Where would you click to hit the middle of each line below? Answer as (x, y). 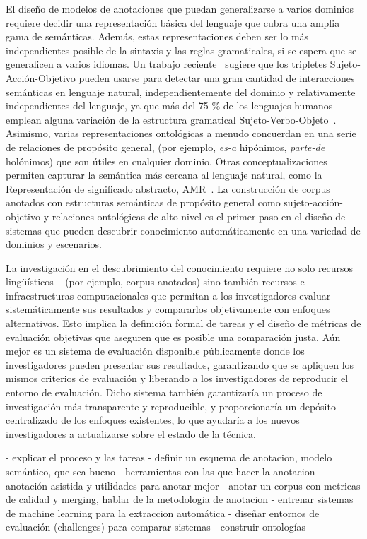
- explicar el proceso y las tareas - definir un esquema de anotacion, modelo (169, 457)
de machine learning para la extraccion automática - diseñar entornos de (163, 513)
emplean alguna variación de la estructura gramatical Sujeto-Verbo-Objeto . (171, 119)
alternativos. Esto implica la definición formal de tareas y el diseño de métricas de (183, 323)
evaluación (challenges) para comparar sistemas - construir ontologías (156, 527)
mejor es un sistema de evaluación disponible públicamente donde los (155, 351)
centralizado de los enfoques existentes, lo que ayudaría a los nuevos (153, 420)
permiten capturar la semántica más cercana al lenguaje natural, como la (164, 175)
